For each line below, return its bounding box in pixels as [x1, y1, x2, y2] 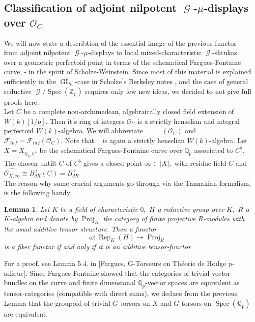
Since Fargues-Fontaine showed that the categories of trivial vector [29, 267, 230, 278]
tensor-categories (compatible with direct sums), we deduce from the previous [4, 288, 238, 298]
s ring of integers [74, 116, 125, 126]
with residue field [174, 158, 227, 168]
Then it [50, 116, 73, 126]
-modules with [203, 213, 245, 224]
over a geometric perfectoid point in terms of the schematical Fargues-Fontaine [4, 57, 241, 67]
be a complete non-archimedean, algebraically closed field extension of [23, 106, 234, 117]
